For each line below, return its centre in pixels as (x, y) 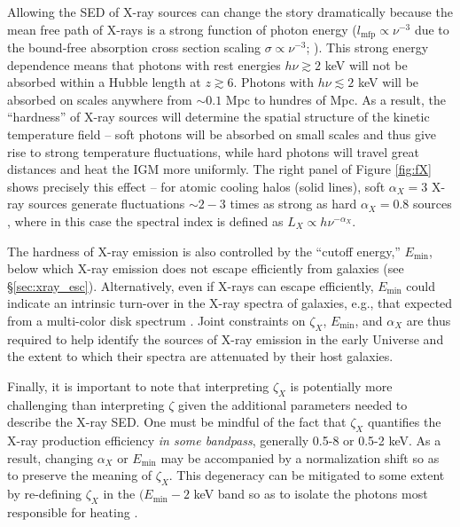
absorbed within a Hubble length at (104, 82)
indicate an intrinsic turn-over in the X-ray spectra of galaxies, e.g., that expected (230, 303)
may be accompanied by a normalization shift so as (300, 457)
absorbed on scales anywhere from (100, 99)
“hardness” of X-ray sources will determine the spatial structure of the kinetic (218, 117)
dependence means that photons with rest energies (144, 64)
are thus (429, 320)
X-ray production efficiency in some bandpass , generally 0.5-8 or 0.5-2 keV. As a (224, 440)
